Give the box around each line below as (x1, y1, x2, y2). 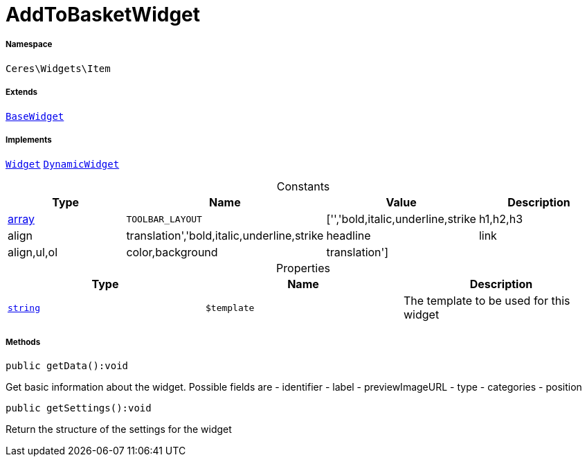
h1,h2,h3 (478, 212, 523, 226)
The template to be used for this (403, 294, 570, 308)
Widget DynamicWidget (6, 159, 120, 170)
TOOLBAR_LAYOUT (126, 213, 202, 224)
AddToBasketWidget (6, 3, 201, 26)
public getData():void (6, 360, 129, 372)
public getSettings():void (6, 402, 152, 414)
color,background (126, 245, 218, 260)
